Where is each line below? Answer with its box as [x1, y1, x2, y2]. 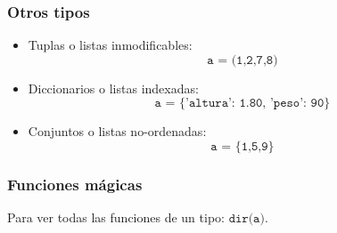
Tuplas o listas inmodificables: [28, 36, 193, 54]
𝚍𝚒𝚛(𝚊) [228, 213, 265, 226]
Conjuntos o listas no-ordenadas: [28, 122, 207, 141]
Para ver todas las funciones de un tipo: [7, 208, 225, 227]
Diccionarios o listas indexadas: [28, 78, 199, 97]
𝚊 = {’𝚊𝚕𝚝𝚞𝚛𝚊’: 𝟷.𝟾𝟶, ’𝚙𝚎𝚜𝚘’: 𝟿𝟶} [154, 97, 331, 110]
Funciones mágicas [7, 173, 143, 195]
